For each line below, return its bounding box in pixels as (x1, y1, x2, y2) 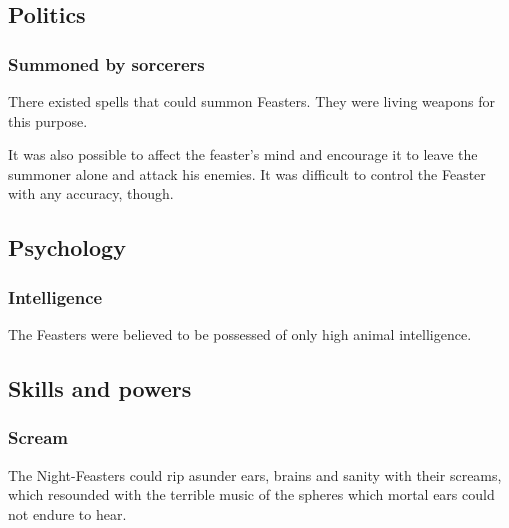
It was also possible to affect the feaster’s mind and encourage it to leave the (8, 144, 478, 165)
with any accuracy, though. (8, 183, 174, 204)
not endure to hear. (8, 503, 127, 524)
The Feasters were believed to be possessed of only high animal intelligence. (8, 323, 472, 344)
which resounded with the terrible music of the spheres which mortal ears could (8, 484, 495, 505)
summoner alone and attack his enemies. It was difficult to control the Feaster (8, 163, 486, 184)
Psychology (8, 232, 126, 263)
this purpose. (8, 110, 88, 131)
